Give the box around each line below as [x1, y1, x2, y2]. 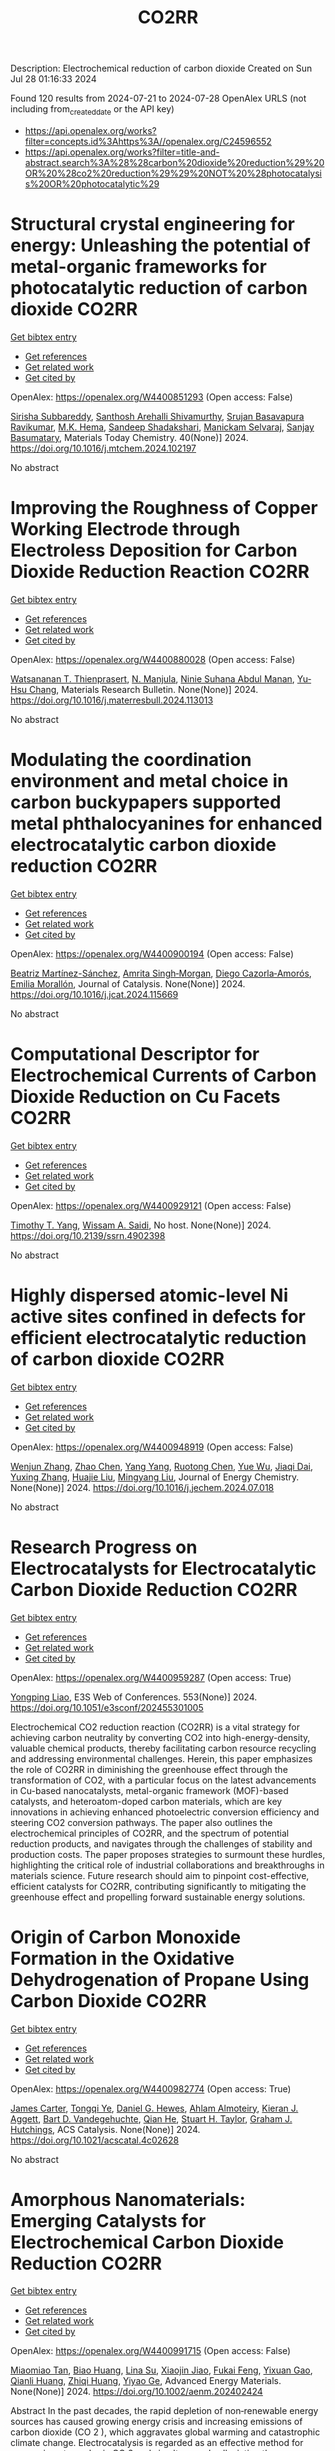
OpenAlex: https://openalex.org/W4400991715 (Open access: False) [10, 2345, 292, 2357]
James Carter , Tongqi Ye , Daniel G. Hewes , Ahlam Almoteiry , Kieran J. [10, 2102, 299, 2114]
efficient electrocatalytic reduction [10, 1326, 307, 1349]
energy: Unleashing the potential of [10, 234, 311, 257]
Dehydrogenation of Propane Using [10, 1968, 310, 1991]
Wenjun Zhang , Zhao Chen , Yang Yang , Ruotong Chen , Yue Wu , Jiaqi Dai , [10, 1460, 313, 1472]
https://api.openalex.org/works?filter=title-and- [24, 146, 220, 158]
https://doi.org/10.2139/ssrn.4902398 [10, 1229, 166, 1241]
